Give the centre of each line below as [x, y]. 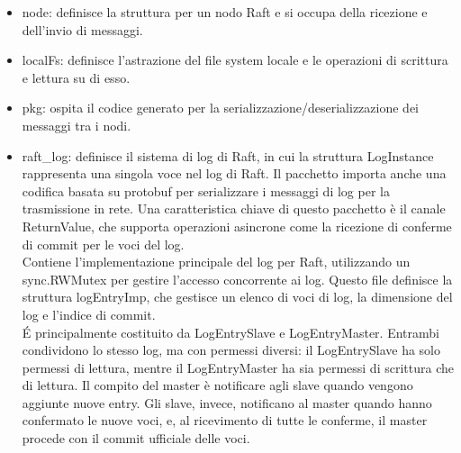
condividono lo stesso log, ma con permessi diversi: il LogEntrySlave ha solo [231, 350]
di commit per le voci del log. [103, 244]
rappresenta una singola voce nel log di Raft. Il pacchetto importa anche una [234, 173]
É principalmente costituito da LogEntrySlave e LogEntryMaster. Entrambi [230, 332]
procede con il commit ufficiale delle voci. [136, 438]
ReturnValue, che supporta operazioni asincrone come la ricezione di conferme [237, 226]
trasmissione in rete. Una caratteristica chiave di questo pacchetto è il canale [234, 208]
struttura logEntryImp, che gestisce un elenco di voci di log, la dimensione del [237, 297]
